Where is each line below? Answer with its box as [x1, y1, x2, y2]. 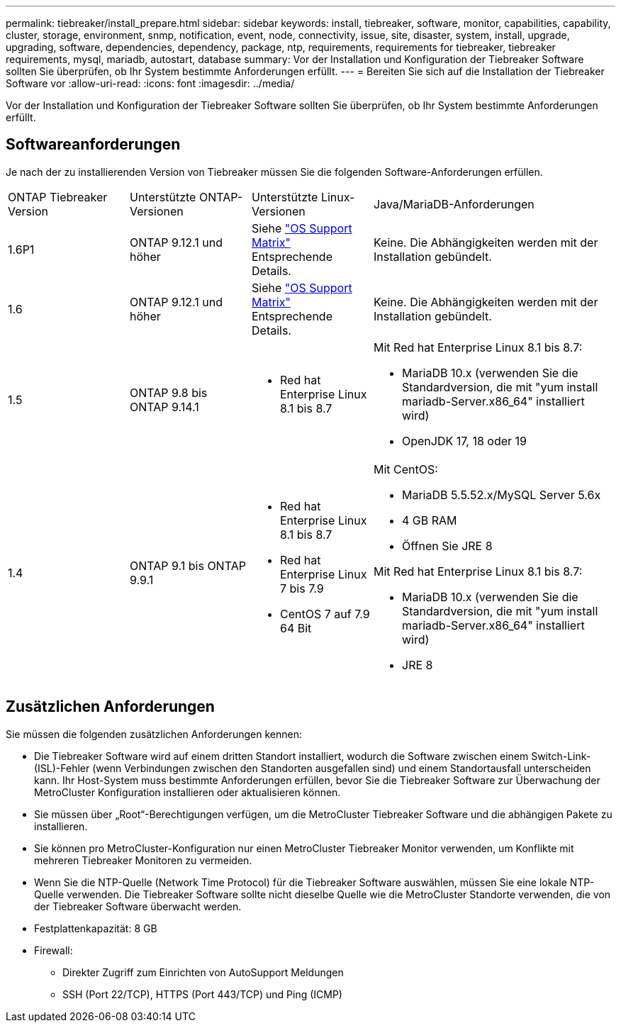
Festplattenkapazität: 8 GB [34, 922, 157, 934]
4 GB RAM [402, 513, 457, 527]
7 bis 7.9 [280, 581, 324, 596]
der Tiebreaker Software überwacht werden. [34, 900, 242, 912]
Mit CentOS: [374, 462, 438, 476]
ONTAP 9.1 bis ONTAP [130, 558, 246, 573]
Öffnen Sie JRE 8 [402, 538, 493, 553]
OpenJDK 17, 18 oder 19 [402, 433, 527, 448]
